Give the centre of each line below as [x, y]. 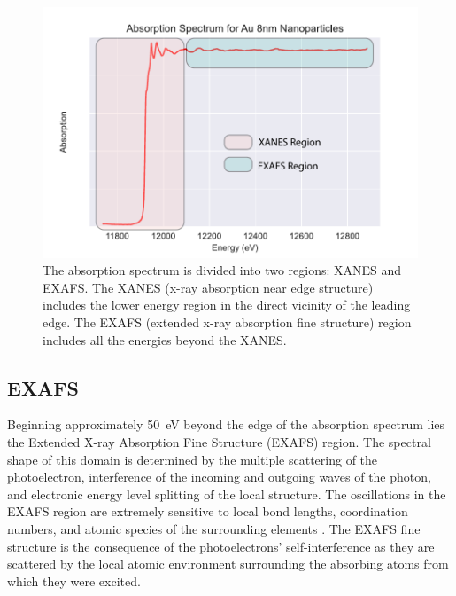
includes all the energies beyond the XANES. [165, 339]
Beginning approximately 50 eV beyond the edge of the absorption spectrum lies [226, 424]
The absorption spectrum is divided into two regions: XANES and [222, 270]
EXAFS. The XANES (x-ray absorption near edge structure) [208, 287]
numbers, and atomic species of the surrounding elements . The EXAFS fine [214, 528]
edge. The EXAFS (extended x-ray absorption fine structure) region [227, 322]
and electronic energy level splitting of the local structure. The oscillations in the [227, 494]
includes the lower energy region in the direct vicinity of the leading [227, 305]
